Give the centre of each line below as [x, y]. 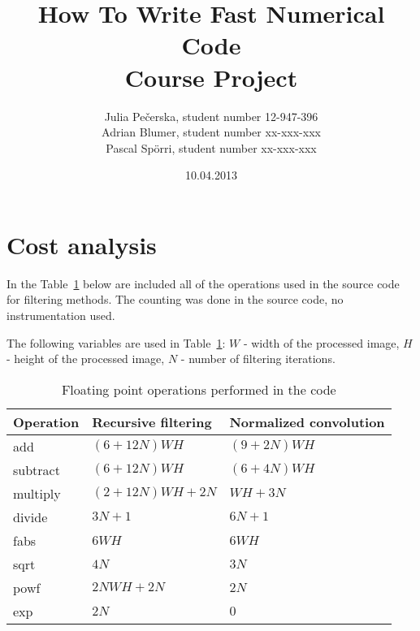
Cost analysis [82, 244]
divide [30, 516]
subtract [37, 469]
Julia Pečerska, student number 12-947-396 [211, 116]
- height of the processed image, [86, 359]
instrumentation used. [61, 315]
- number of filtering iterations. [258, 359]
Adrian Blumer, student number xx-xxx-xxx [211, 132]
